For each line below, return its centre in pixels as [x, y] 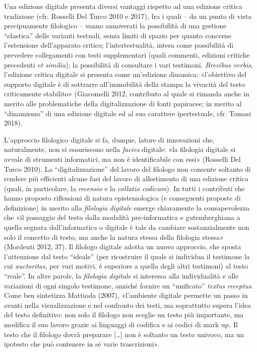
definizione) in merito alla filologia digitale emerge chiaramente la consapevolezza [127, 207]
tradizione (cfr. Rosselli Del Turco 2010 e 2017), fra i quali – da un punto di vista [128, 16]
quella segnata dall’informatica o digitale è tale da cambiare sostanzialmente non [127, 227]
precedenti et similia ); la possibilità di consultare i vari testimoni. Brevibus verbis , [128, 64]
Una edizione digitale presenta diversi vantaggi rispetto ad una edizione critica [123, 6]
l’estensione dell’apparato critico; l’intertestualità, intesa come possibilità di [119, 45]
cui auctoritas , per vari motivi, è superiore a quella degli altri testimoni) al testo [126, 266]
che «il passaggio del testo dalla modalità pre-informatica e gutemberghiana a [122, 217]
